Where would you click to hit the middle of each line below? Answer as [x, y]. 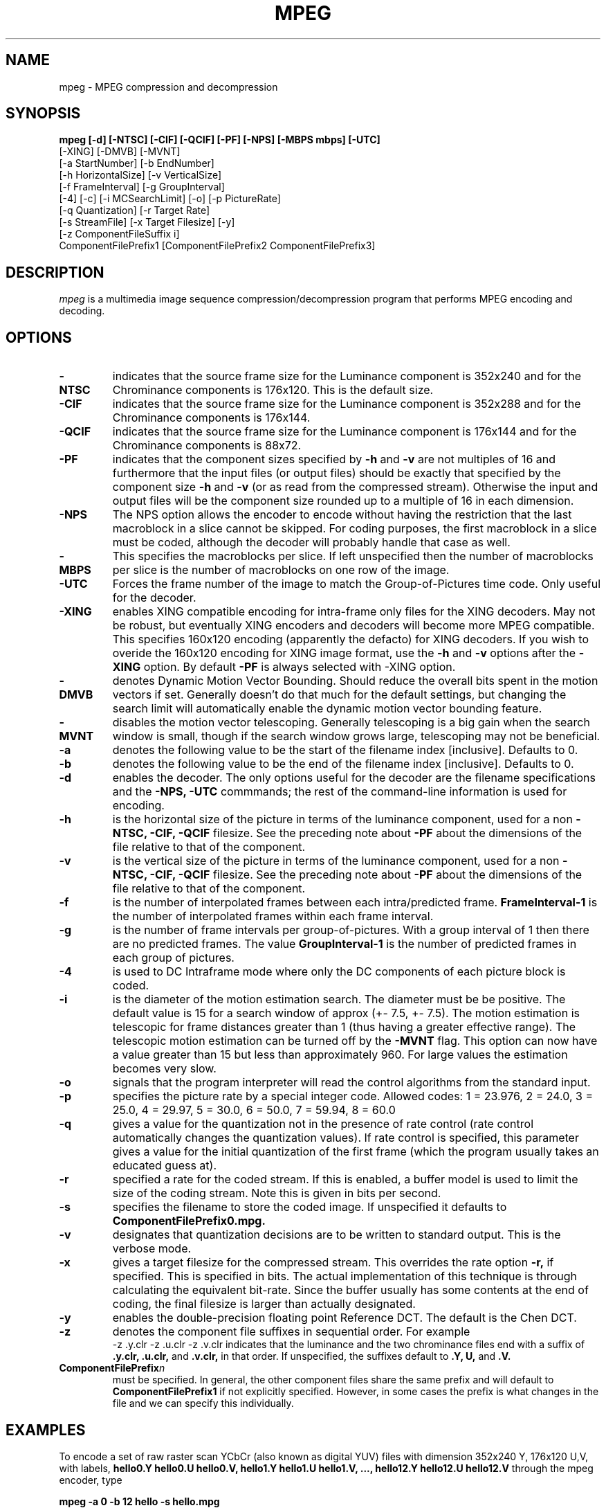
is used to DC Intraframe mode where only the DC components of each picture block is [339, 972]
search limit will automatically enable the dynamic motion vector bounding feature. [327, 709]
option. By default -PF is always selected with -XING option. [300, 667]
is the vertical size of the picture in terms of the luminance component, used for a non [336, 861]
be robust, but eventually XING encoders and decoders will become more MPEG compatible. [353, 626]
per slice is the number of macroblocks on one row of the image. [281, 570]
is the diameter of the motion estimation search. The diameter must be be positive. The [339, 999]
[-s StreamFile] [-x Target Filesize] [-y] [147, 222]
